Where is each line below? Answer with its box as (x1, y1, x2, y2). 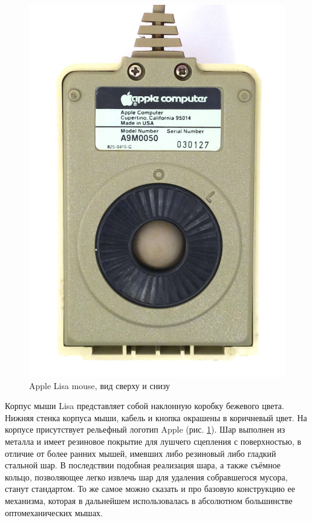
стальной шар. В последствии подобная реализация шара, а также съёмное (5, 459, 281, 471)
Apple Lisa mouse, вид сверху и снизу (29, 379, 170, 392)
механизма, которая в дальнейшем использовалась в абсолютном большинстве (5, 494, 293, 506)
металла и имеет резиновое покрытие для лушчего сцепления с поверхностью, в (5, 434, 302, 447)
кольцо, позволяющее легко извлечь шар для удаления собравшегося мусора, (5, 470, 288, 483)
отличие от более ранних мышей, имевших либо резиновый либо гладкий (5, 447, 276, 459)
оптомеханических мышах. (5, 506, 103, 519)
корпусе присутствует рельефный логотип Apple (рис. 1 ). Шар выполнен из (5, 423, 285, 436)
